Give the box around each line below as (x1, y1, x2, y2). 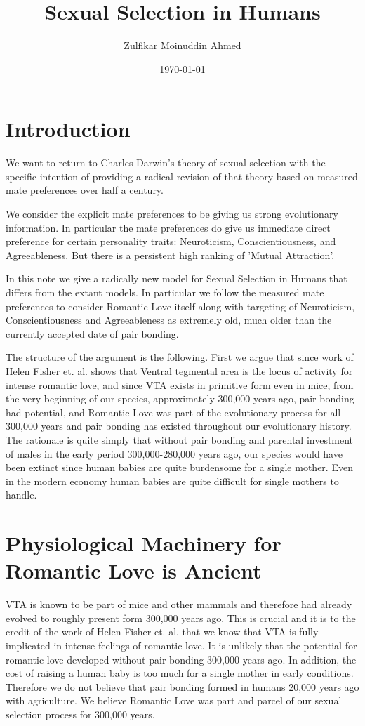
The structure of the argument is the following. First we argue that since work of (6, 350, 354, 364)
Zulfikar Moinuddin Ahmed (124, 38, 241, 53)
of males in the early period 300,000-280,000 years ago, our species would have (6, 446, 343, 461)
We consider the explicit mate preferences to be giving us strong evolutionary (6, 206, 338, 221)
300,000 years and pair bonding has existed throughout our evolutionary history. (6, 418, 352, 433)
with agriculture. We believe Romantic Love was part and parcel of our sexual (6, 693, 342, 708)
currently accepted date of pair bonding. (6, 326, 179, 341)
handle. (6, 487, 37, 502)
